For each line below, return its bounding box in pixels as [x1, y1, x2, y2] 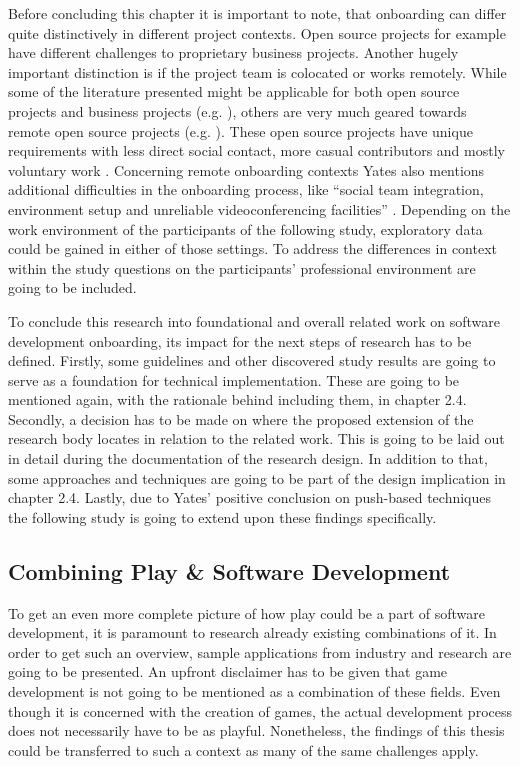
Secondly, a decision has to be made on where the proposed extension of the [8, 408, 474, 429]
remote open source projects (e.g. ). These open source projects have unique [8, 120, 473, 141]
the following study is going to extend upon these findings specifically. [8, 506, 437, 527]
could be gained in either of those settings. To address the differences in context [8, 238, 497, 259]
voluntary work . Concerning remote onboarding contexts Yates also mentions [8, 159, 485, 180]
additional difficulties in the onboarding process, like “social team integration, [8, 179, 484, 200]
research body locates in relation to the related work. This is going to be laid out [8, 428, 505, 449]
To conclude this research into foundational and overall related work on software [8, 310, 501, 331]
